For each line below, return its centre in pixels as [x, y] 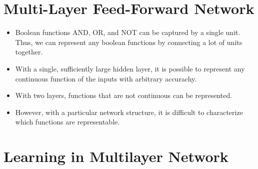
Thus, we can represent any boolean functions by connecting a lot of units [129, 42]
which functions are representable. [67, 122]
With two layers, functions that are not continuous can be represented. [124, 95]
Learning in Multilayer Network [116, 156]
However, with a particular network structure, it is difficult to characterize [129, 112]
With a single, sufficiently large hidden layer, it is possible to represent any [130, 68]
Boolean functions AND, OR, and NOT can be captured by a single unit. [128, 32]
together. [29, 52]
